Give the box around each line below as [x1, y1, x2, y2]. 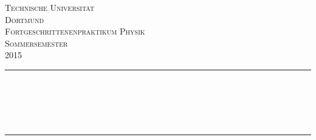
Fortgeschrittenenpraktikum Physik [5, 25, 145, 38]
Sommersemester [5, 36, 68, 49]
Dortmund [5, 13, 44, 25]
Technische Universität [5, 1, 95, 13]
